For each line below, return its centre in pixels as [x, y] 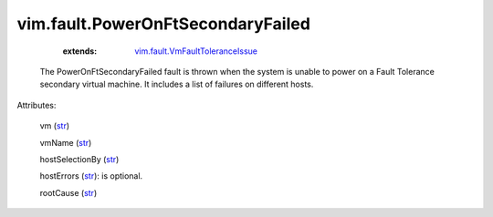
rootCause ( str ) [68, 192]
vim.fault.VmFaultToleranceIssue [196, 51]
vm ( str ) [55, 126]
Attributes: [37, 105]
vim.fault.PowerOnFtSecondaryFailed [163, 24]
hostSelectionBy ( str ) [79, 159]
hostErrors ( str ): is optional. [91, 176]
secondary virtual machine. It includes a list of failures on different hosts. [177, 84]
